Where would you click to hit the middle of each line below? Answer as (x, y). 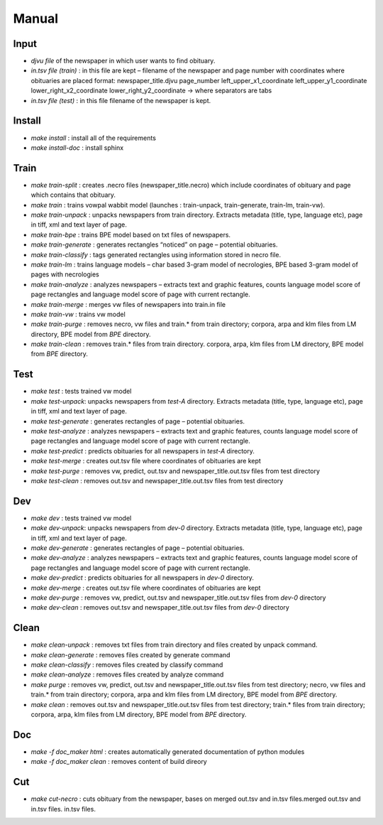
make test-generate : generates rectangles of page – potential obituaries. (138, 421)
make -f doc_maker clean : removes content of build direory (119, 762)
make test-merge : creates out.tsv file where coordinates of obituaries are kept (146, 461)
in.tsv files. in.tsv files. (63, 809)
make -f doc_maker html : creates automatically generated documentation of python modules (168, 751)
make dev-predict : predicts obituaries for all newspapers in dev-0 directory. (143, 578)
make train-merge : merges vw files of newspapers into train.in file (128, 304)
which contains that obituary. (73, 195)
